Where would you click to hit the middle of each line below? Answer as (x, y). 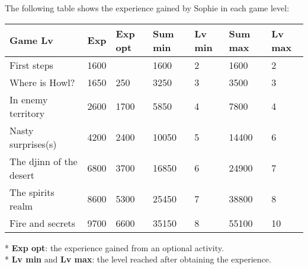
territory (27, 113)
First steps (31, 65)
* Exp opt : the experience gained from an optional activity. (114, 247)
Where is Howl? (42, 82)
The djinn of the (44, 161)
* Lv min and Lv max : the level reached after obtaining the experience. (138, 259)
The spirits (32, 192)
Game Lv (32, 40)
